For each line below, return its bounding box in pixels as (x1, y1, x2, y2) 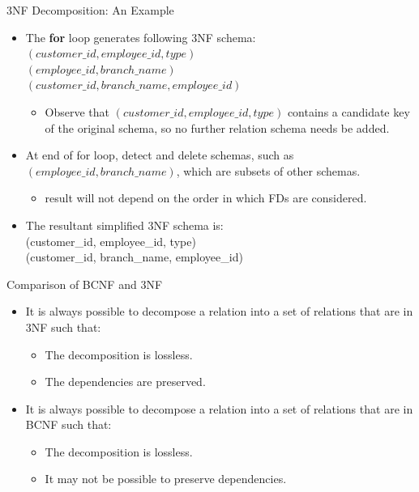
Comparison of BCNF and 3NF (6, 275, 163, 292)
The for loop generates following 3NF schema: (25, 28, 256, 45)
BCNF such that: (25, 416, 112, 433)
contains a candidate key (287, 103, 410, 120)
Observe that (45, 103, 110, 120)
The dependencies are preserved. (45, 373, 206, 390)
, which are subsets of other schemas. (176, 162, 361, 179)
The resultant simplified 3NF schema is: (25, 216, 224, 233)
